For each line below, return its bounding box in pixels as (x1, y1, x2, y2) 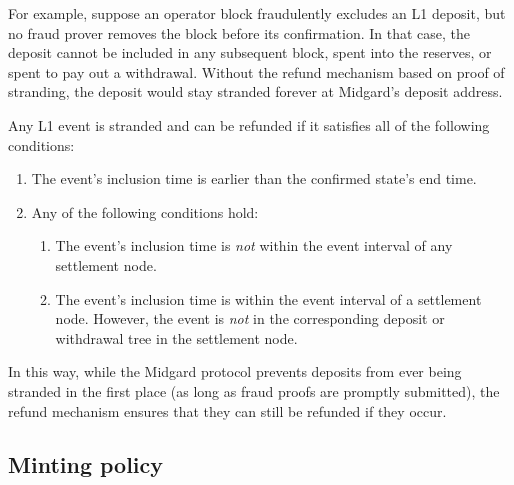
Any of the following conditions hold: (31, 201, 259, 222)
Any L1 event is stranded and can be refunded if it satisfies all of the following (8, 114, 490, 135)
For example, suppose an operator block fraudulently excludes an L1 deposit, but (8, 3, 506, 23)
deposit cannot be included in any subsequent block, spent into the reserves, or (8, 42, 492, 63)
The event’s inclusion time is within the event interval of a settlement (55, 288, 482, 309)
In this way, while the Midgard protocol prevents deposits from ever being (8, 361, 462, 382)
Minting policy (8, 449, 164, 480)
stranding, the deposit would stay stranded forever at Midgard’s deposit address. (8, 81, 503, 102)
